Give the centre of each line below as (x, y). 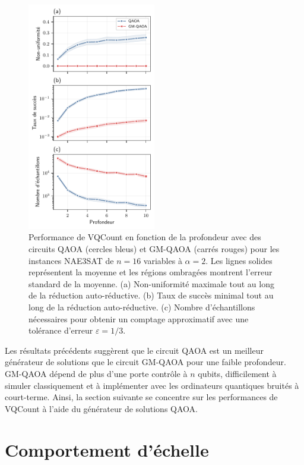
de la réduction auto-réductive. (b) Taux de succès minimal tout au (151, 295)
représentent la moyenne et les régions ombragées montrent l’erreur (151, 272)
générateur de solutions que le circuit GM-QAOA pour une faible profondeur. (145, 362)
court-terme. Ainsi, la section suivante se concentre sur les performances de (141, 397)
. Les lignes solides (239, 260)
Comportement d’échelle (107, 449)
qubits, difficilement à (237, 373)
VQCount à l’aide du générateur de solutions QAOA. (101, 408)
